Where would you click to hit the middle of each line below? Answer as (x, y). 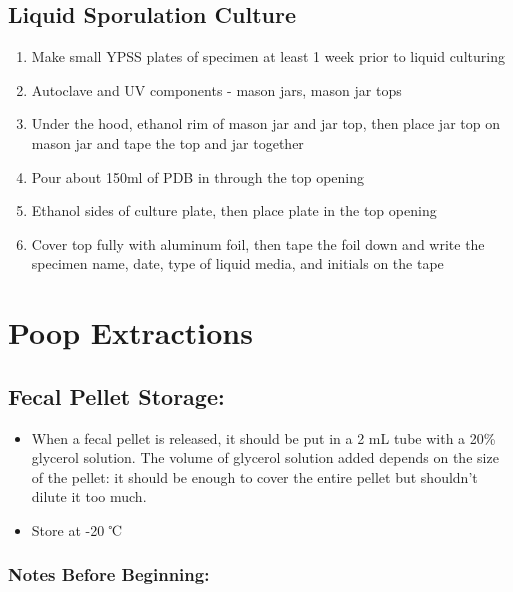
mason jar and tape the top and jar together (167, 142)
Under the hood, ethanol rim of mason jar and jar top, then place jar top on (265, 123)
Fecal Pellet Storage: (116, 395)
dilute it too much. (89, 496)
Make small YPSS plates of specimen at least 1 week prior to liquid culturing (268, 56)
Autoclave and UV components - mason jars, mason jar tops (216, 89)
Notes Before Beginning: (109, 574)
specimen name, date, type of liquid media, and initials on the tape (237, 263)
